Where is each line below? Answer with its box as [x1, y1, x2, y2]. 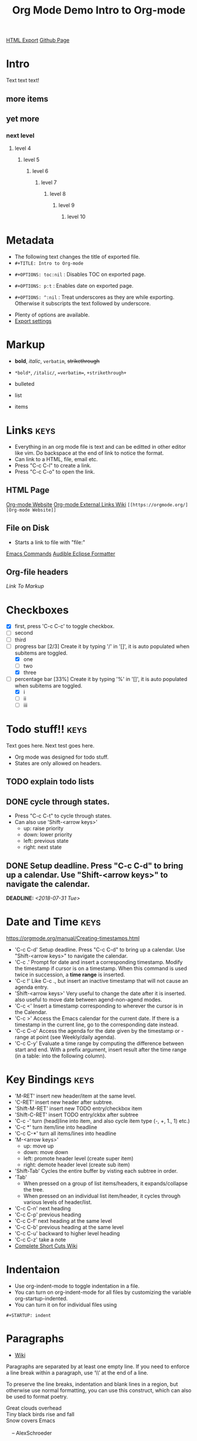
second [14, 629, 34, 636]
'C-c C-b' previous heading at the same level [14, 1223, 124, 1230]
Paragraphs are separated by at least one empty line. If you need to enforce [6, 1363, 190, 1370]
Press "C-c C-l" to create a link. [14, 462, 92, 469]
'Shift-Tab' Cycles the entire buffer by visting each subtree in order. [14, 1167, 178, 1174]
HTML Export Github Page [6, 36, 70, 44]
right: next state [23, 843, 62, 850]
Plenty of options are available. [14, 311, 90, 318]
